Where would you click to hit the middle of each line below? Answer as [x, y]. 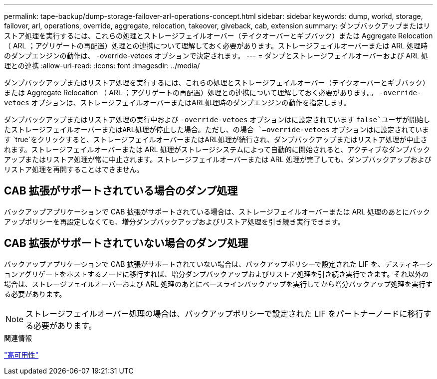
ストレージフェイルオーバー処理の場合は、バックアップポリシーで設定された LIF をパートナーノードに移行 [224, 313]
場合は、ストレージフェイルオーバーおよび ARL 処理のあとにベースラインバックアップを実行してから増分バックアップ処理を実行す [218, 284]
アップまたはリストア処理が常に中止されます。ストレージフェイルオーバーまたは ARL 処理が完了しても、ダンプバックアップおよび [218, 159]
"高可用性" [21, 355]
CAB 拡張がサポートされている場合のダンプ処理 [121, 191]
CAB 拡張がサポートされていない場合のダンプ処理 [126, 243]
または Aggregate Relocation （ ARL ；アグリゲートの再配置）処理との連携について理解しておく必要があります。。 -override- [213, 93]
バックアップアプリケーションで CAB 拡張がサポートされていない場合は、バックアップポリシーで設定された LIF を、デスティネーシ [218, 264]
